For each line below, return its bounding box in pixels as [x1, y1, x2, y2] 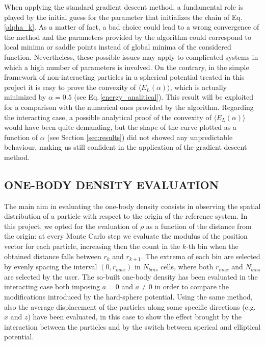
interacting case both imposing [4, 281, 100, 292]
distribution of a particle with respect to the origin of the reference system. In [4, 211, 248, 221]
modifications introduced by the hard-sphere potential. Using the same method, [4, 291, 253, 302]
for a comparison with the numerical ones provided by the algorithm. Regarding [4, 101, 254, 112]
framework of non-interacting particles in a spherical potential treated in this [4, 72, 245, 82]
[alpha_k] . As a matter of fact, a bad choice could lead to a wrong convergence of [4, 21, 259, 32]
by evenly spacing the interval [4, 261, 97, 272]
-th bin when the [186, 241, 238, 251]
